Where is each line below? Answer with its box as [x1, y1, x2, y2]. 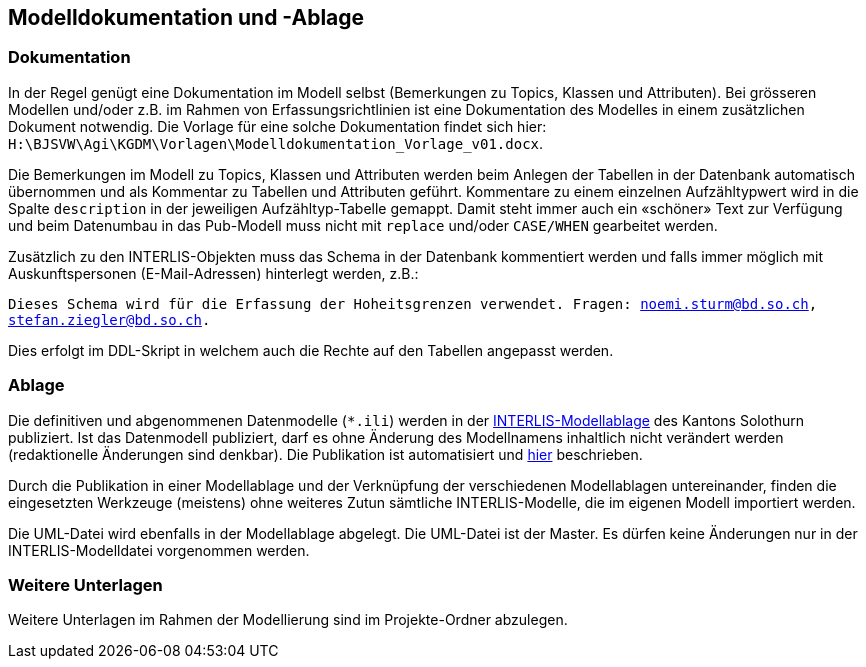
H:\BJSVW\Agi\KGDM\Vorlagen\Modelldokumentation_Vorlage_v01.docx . [8, 134, 544, 152]
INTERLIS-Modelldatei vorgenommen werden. [8, 541, 310, 559]
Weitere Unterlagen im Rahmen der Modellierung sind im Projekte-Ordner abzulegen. [8, 611, 568, 629]
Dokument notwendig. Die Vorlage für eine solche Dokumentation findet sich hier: [8, 117, 547, 135]
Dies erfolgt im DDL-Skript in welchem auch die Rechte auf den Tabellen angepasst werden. [8, 341, 614, 359]
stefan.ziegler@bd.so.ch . [8, 311, 211, 328]
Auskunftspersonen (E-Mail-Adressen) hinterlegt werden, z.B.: [8, 264, 419, 282]
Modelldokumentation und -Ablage [8, 5, 365, 30]
